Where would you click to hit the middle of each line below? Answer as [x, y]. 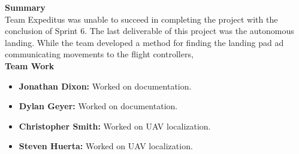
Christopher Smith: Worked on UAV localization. [115, 126]
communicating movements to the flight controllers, [99, 54]
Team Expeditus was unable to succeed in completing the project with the [141, 19]
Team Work [30, 65]
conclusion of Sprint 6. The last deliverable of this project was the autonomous [149, 31]
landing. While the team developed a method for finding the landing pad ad [144, 42]
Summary [25, 7]
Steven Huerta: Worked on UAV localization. [106, 146]
